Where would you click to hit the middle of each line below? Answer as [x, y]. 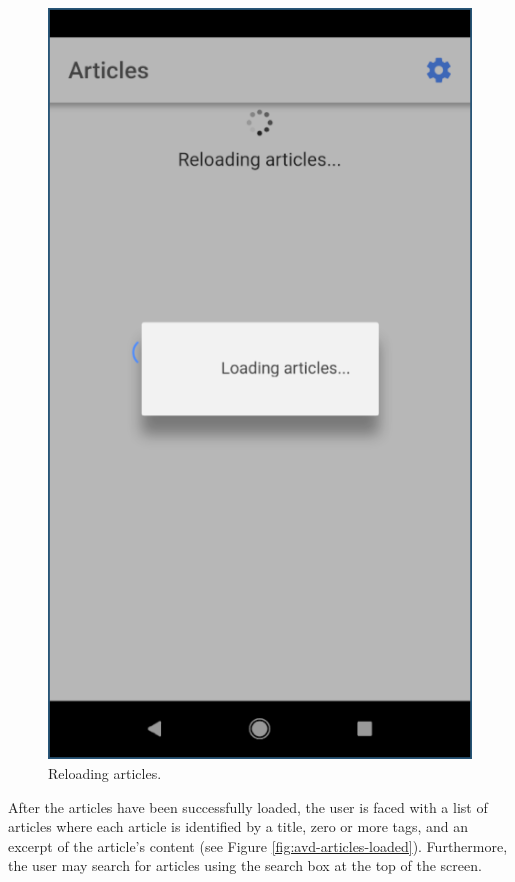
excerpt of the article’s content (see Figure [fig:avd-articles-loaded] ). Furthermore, [258, 845]
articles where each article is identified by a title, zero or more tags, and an [238, 826]
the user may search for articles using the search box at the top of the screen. [245, 865]
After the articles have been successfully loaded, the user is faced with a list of [248, 806]
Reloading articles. [105, 772]
